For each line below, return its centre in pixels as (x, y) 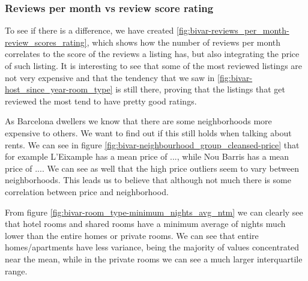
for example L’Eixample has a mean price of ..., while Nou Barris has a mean (147, 156)
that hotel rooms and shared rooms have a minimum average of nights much (145, 224)
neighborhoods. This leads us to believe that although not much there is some (148, 180)
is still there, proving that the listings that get (200, 89)
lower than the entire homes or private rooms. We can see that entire (132, 235)
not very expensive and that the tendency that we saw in (110, 77)
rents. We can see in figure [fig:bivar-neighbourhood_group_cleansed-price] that (152, 144)
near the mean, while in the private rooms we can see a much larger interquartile (154, 258)
